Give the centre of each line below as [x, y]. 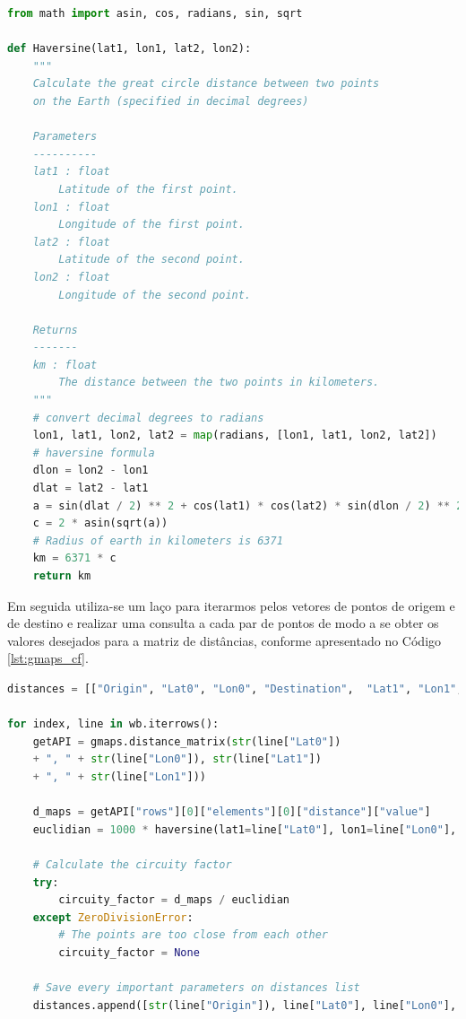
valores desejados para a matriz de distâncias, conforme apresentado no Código [224, 640]
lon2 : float [71, 277]
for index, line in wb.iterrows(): [113, 724]
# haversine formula [94, 453]
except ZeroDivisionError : [113, 917]
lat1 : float [71, 172]
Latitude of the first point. [148, 189]
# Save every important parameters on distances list [196, 988]
